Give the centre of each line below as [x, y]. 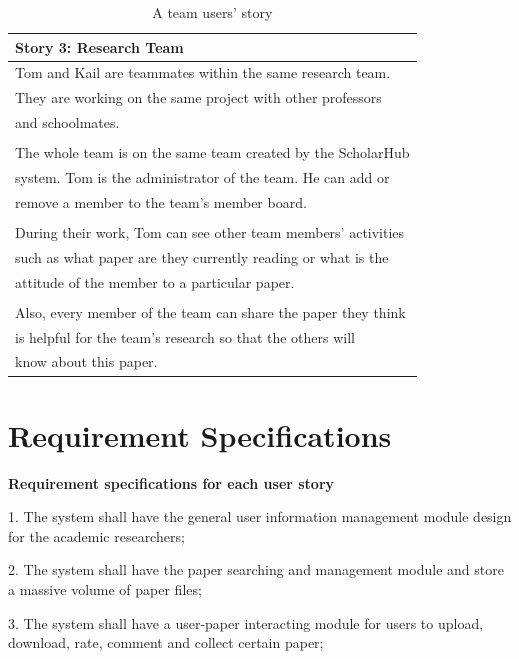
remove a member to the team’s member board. [161, 201]
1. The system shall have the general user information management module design [260, 516]
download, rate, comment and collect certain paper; [166, 642]
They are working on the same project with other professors [198, 97]
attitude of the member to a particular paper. [155, 281]
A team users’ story [212, 12]
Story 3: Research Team [99, 46]
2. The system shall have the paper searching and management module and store [256, 569]
